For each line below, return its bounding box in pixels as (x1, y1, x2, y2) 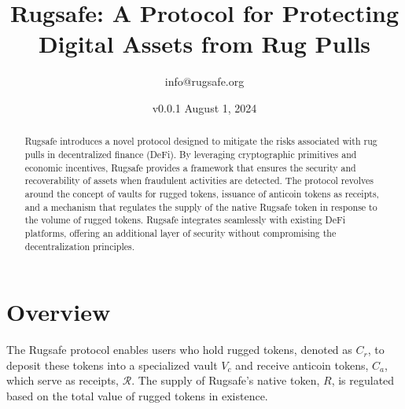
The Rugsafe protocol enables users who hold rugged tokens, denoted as (6, 341, 352, 358)
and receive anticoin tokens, (235, 356, 369, 373)
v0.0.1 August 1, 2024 (152, 99, 257, 116)
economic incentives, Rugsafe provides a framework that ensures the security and (24, 160, 356, 174)
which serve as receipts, (6, 372, 119, 389)
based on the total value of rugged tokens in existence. (6, 387, 268, 403)
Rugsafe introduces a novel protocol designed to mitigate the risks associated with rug (24, 134, 377, 148)
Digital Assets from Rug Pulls (38, 28, 371, 60)
